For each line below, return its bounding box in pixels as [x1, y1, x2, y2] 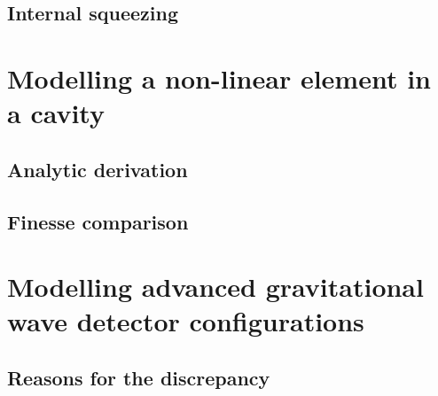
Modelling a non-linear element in [7, 59, 431, 96]
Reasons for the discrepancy [7, 363, 270, 391]
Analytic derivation [7, 155, 188, 182]
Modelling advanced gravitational [7, 268, 424, 305]
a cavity [7, 95, 105, 131]
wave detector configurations [7, 303, 364, 339]
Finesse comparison [7, 207, 189, 235]
